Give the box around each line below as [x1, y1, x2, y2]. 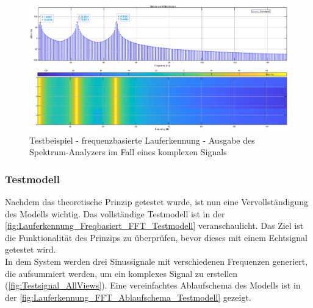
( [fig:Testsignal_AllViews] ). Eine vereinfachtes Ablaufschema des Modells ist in [5, 279, 301, 292]
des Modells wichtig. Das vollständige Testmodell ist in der [5, 207, 225, 220]
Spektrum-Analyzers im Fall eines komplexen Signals [29, 145, 227, 158]
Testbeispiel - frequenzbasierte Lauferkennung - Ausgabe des [29, 133, 255, 146]
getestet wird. [5, 243, 56, 256]
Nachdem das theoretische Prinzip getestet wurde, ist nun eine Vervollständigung [5, 195, 308, 208]
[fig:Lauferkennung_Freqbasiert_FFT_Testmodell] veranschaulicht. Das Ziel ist [5, 219, 304, 232]
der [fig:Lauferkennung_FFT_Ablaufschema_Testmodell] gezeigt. [5, 290, 251, 303]
